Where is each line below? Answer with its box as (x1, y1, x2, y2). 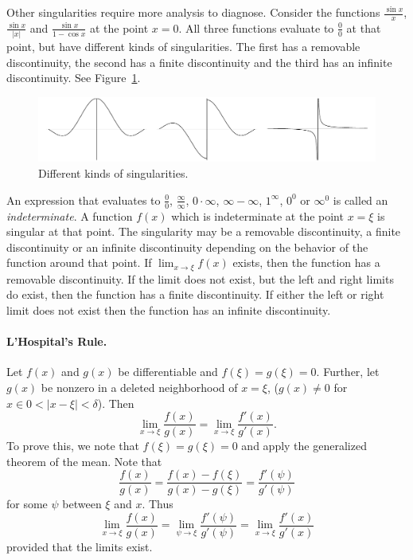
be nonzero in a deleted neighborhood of (41, 378, 238, 395)
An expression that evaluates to (6, 191, 161, 208)
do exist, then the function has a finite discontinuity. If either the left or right (6, 286, 384, 303)
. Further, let (316, 363, 380, 380)
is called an (333, 191, 388, 208)
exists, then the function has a (232, 254, 380, 271)
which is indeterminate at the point (171, 207, 344, 224)
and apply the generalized (241, 437, 367, 454)
